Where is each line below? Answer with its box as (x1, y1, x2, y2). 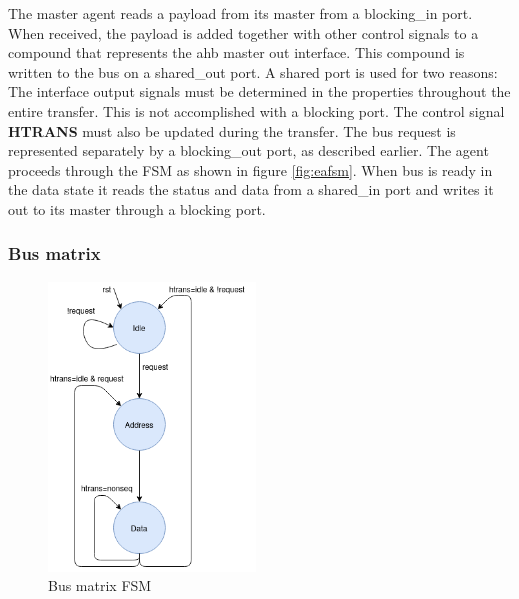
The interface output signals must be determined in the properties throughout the (8, 81, 511, 102)
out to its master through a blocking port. (8, 198, 266, 219)
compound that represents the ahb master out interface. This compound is (8, 42, 465, 63)
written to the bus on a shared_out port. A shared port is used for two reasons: (8, 61, 498, 82)
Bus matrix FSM (48, 575, 152, 596)
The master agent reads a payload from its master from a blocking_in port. (8, 3, 473, 23)
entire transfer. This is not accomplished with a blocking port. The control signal (8, 100, 505, 121)
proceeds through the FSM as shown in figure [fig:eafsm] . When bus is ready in (8, 159, 493, 180)
